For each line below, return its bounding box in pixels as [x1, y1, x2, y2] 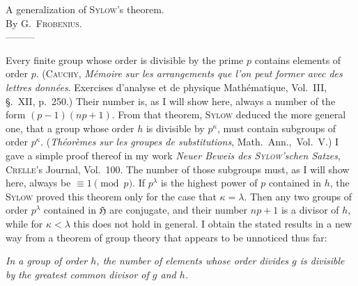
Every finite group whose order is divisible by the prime [6, 52, 244, 67]
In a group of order [6, 253, 88, 268]
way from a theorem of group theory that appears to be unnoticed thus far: [6, 230, 327, 244]
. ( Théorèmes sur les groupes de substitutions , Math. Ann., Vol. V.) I [40, 134, 339, 149]
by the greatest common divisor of [6, 267, 149, 281]
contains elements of [254, 52, 341, 67]
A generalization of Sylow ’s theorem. [6, 2, 164, 16]
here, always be [6, 175, 71, 190]
